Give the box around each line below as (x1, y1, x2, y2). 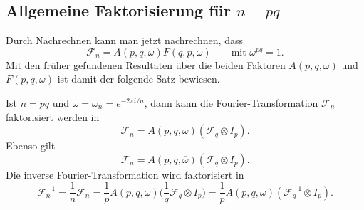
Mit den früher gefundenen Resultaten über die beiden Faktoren (6, 57, 286, 72)
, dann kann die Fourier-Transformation (144, 95, 318, 110)
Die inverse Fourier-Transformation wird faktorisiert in (6, 167, 244, 182)
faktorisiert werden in (6, 109, 100, 124)
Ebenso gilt (6, 138, 56, 153)
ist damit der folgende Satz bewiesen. (57, 71, 220, 86)
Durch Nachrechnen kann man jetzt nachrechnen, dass (6, 33, 243, 48)
